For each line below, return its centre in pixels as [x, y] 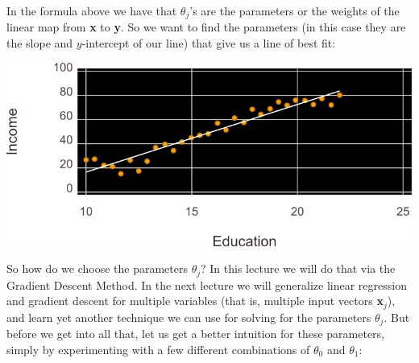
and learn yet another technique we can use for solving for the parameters [189, 317]
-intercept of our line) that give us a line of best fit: [209, 43]
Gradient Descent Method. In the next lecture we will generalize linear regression [207, 285]
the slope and [40, 43]
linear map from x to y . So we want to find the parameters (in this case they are [206, 27]
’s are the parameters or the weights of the [295, 10]
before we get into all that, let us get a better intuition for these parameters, [196, 334]
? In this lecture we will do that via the [298, 268]
